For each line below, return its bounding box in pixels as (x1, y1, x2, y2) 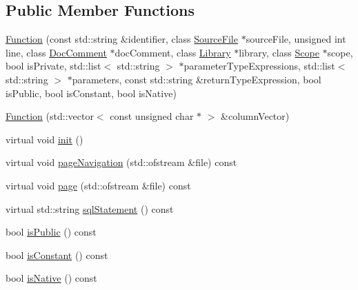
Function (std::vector (6, 109, 94, 123)
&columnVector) (221, 109, 290, 123)
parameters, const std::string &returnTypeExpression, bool (72, 72, 321, 86)
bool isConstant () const (6, 247, 108, 262)
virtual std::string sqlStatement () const (6, 201, 174, 216)
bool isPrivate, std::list (6, 59, 101, 73)
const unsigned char (110, 109, 194, 123)
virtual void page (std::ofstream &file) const (6, 178, 191, 192)
